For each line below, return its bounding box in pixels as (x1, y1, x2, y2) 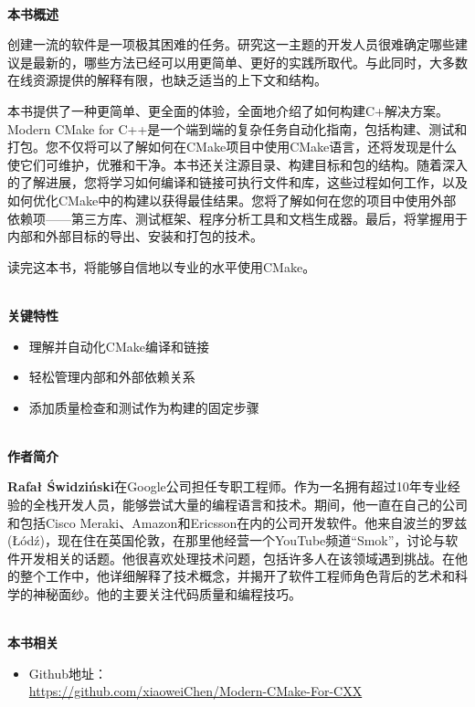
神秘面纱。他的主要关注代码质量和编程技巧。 (32, 585, 301, 604)
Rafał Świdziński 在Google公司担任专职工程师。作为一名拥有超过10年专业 (7, 477, 448, 496)
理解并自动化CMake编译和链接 (28, 336, 209, 355)
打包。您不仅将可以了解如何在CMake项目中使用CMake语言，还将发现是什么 (7, 137, 458, 156)
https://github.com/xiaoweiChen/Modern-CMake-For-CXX (28, 681, 363, 701)
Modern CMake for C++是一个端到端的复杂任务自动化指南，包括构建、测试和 (7, 119, 468, 138)
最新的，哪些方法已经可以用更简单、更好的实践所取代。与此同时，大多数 (32, 52, 468, 71)
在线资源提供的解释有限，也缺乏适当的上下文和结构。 (7, 70, 327, 90)
